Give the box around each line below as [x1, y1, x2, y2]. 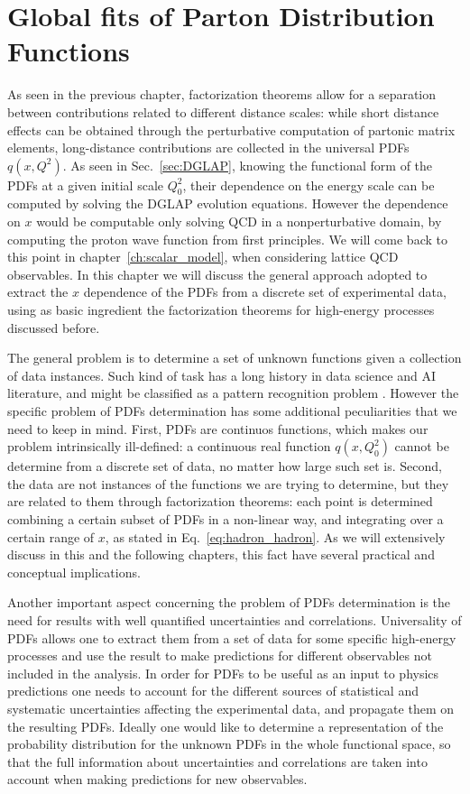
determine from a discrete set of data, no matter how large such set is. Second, [7, 457, 442, 475]
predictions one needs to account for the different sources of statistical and [7, 681, 419, 700]
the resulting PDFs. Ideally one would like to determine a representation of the [7, 716, 444, 735]
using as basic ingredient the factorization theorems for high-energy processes [7, 300, 435, 319]
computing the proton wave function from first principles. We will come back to [7, 229, 447, 248]
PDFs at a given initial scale [7, 175, 164, 194]
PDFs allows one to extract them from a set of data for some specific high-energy [7, 628, 456, 647]
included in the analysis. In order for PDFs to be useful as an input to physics [7, 663, 439, 682]
